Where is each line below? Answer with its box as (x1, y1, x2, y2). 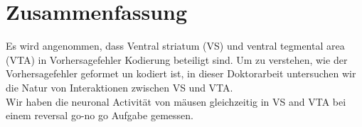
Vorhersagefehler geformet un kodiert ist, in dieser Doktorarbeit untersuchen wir (6, 66, 356, 81)
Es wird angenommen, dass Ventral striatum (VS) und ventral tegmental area (6, 38, 345, 53)
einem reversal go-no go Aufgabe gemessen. (6, 108, 193, 123)
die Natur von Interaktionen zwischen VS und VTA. (6, 79, 233, 94)
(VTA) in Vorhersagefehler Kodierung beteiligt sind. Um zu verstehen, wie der (6, 52, 348, 67)
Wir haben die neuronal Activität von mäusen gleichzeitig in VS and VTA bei (6, 94, 346, 109)
